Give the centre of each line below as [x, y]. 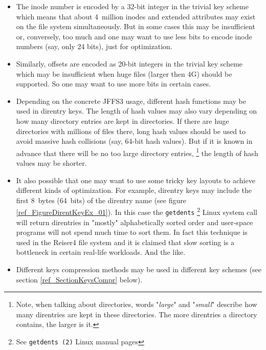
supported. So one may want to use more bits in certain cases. [114, 84]
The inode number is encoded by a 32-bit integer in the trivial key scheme [132, 6]
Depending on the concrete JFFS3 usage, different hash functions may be [131, 101]
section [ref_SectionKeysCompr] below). [79, 279]
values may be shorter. [51, 162]
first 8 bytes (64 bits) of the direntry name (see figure [101, 200]
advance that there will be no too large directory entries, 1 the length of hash [137, 152]
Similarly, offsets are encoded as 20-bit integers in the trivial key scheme [129, 63]
